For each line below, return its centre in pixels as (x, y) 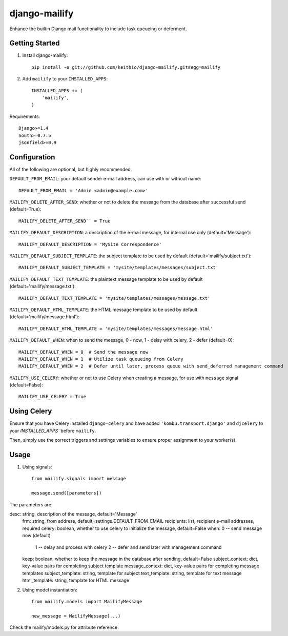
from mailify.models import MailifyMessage (87, 601)
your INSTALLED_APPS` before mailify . (53, 430)
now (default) (36, 536)
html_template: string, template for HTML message (76, 580)
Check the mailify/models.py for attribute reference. (64, 627)
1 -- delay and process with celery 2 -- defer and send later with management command (128, 547)
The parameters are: (31, 504)
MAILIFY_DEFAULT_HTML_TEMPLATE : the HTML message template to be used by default (104, 310)
